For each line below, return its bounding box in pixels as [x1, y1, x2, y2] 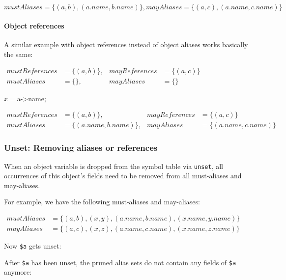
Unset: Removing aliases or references [4, 141, 158, 154]
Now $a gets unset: [4, 241, 61, 251]
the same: [4, 49, 33, 59]
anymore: [4, 267, 32, 277]
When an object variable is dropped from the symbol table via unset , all [4, 161, 223, 171]
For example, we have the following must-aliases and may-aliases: [4, 196, 200, 207]
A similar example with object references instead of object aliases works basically [4, 39, 248, 50]
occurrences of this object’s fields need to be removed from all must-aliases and [4, 170, 242, 181]
